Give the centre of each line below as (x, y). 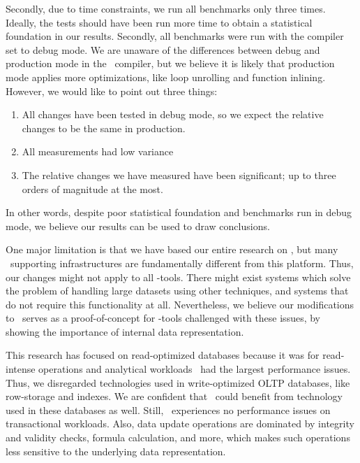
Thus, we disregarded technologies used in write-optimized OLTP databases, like (178, 382)
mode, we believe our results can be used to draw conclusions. (138, 226)
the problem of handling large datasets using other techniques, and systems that (177, 291)
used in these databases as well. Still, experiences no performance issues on (168, 409)
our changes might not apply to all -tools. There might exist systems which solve (178, 277)
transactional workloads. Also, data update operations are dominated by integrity (180, 423)
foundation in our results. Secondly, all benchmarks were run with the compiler (175, 36)
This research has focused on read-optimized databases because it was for (163, 355)
